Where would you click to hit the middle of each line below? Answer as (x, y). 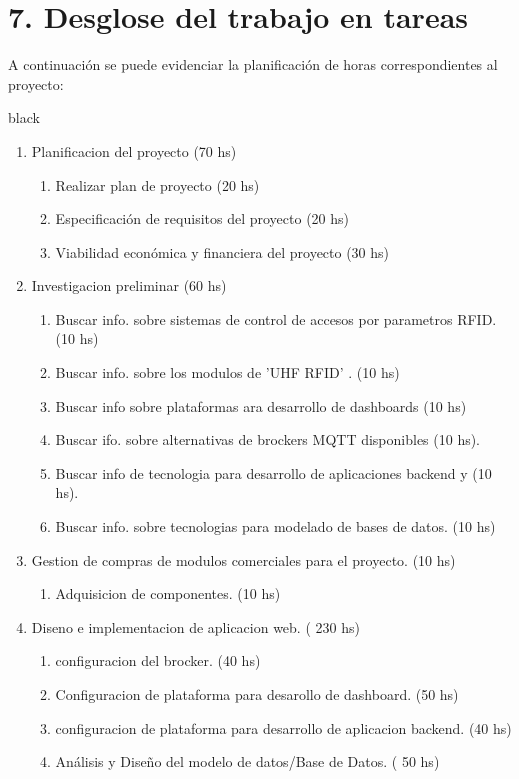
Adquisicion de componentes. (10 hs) (168, 593)
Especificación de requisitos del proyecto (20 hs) (202, 218)
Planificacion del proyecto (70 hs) (134, 150)
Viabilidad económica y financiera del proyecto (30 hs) (222, 251)
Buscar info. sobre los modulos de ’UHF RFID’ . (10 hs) (227, 372)
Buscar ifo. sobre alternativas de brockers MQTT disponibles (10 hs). (268, 439)
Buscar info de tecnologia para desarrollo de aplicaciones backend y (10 (273, 472)
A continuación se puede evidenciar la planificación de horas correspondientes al (253, 64)
